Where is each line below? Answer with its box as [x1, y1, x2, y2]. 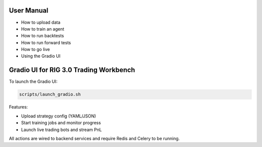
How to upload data [21, 19, 61, 25]
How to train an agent [21, 26, 65, 32]
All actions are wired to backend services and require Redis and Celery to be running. [9, 135, 180, 141]
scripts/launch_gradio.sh [19, 92, 81, 97]
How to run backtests [21, 33, 64, 39]
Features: [9, 104, 28, 110]
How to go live [21, 47, 50, 52]
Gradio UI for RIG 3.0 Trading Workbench [9, 66, 135, 74]
